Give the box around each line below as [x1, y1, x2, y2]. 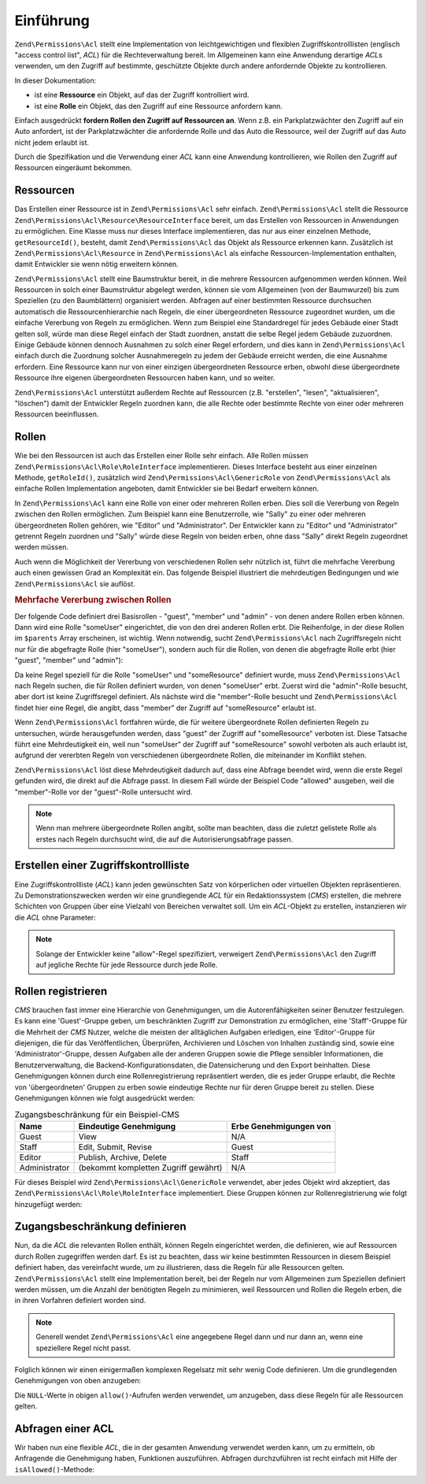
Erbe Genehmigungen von [231, 1120, 331, 1131]
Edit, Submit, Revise [78, 1142, 153, 1153]
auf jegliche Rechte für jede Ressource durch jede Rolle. [35, 960, 218, 969]
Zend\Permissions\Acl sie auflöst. [14, 579, 135, 588]
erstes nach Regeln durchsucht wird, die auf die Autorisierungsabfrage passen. [35, 835, 294, 844]
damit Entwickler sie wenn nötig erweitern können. [14, 260, 179, 269]
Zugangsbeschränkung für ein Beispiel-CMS [14, 1108, 180, 1119]
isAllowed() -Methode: [14, 1464, 94, 1474]
